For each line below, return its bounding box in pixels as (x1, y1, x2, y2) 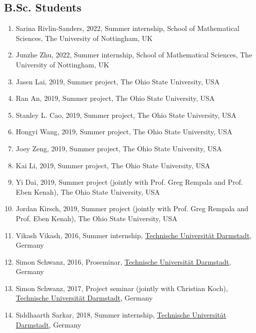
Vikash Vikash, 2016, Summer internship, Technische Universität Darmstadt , (15, 230, 252, 240)
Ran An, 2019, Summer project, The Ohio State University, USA (15, 93, 215, 103)
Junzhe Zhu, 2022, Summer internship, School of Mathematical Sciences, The (15, 49, 253, 60)
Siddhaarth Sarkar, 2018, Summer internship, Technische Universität (15, 310, 227, 320)
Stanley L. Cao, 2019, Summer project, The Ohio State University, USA (15, 109, 237, 120)
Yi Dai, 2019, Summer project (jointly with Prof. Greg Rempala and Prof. (15, 177, 243, 187)
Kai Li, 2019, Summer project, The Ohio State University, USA (15, 160, 211, 170)
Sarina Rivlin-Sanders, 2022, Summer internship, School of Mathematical (15, 23, 240, 33)
